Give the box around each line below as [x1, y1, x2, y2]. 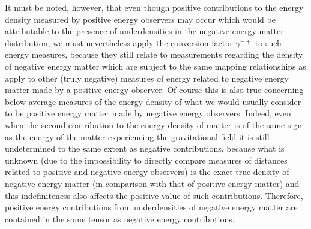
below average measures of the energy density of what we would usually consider [5, 95, 301, 107]
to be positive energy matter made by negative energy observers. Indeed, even [5, 107, 291, 119]
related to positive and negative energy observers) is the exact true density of [5, 165, 289, 178]
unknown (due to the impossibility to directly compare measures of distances [5, 153, 288, 166]
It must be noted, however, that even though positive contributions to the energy [5, 1, 304, 13]
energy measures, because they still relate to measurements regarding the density [5, 48, 303, 61]
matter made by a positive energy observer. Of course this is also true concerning [5, 83, 304, 96]
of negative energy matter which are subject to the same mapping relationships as [5, 59, 306, 72]
